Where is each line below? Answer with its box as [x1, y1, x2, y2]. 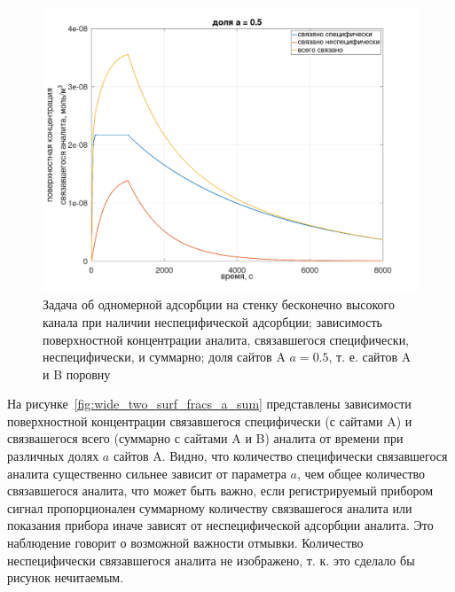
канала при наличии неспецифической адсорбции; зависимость [43, 312, 382, 331]
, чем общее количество [296, 463, 426, 482]
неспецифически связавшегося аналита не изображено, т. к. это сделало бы [7, 550, 415, 569]
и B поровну [43, 364, 111, 383]
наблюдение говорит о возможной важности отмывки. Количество [7, 534, 364, 552]
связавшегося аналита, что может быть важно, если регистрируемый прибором [7, 481, 434, 500]
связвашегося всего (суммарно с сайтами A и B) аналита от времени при [7, 429, 404, 448]
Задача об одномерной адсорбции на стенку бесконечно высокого [43, 295, 395, 314]
